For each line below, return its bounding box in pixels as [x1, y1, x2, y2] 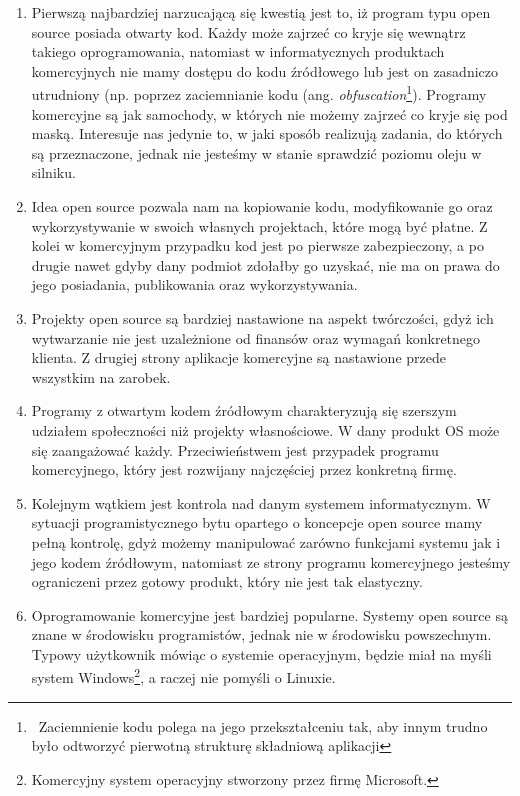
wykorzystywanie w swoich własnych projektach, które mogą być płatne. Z [31, 215, 488, 236]
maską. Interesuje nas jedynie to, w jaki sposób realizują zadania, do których [31, 123, 503, 144]
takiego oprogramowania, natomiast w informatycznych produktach [31, 41, 445, 62]
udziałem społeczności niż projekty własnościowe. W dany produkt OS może [31, 419, 500, 440]
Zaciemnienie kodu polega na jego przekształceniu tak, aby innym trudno [38, 715, 488, 736]
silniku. [31, 162, 76, 183]
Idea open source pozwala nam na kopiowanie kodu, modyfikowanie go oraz [31, 196, 493, 216]
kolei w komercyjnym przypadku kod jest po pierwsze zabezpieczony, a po [31, 235, 484, 256]
